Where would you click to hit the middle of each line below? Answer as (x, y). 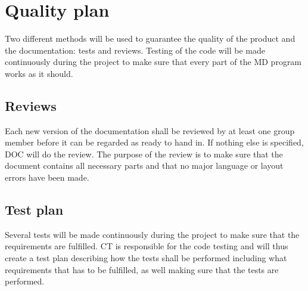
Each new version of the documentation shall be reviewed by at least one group (150, 130)
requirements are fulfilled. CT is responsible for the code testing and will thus (147, 246)
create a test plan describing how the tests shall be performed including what (146, 258)
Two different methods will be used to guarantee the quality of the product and (150, 38)
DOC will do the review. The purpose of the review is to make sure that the (144, 154)
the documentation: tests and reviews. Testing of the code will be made (135, 50)
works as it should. (39, 73)
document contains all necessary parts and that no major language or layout (144, 165)
